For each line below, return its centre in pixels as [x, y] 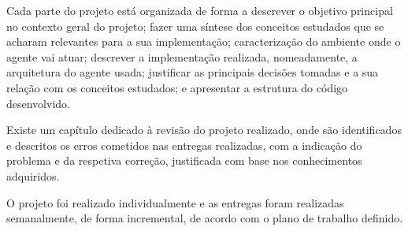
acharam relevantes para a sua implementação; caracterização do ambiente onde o [204, 41]
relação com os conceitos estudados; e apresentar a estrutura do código [177, 87]
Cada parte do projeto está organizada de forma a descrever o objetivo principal [200, 10]
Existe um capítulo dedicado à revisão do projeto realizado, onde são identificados [204, 130]
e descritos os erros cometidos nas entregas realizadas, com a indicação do [184, 145]
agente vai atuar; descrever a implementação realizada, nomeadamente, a [182, 56]
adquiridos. [33, 175]
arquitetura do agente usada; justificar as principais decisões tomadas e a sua [193, 72]
